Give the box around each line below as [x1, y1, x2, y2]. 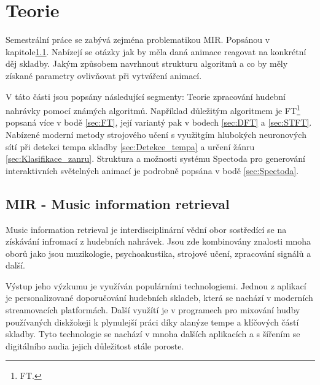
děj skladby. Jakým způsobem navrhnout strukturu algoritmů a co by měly [6, 57, 288, 70]
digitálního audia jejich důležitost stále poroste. [6, 339, 184, 352]
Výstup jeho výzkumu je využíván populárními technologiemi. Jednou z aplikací [6, 279, 306, 292]
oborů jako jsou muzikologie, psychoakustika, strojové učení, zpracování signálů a [6, 246, 311, 259]
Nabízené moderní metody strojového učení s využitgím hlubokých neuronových [6, 128, 306, 140]
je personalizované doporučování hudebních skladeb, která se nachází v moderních [6, 291, 313, 304]
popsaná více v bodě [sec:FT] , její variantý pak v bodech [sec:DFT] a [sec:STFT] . [6, 116, 312, 129]
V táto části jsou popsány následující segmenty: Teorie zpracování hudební [6, 90, 286, 102]
